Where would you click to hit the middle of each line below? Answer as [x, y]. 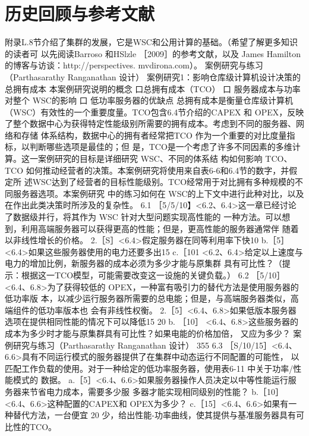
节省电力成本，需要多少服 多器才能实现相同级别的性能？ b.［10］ [156, 391]
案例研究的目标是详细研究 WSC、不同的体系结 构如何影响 [150, 159]
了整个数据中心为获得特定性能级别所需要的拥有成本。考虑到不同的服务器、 [150, 123]
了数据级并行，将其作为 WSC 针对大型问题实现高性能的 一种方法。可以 [144, 217]
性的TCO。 [35, 426]
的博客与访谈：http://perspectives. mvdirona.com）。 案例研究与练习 [134, 65]
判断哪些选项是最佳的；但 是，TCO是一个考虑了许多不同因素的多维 [161, 147]
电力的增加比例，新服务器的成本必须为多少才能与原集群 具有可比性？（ [144, 263]
